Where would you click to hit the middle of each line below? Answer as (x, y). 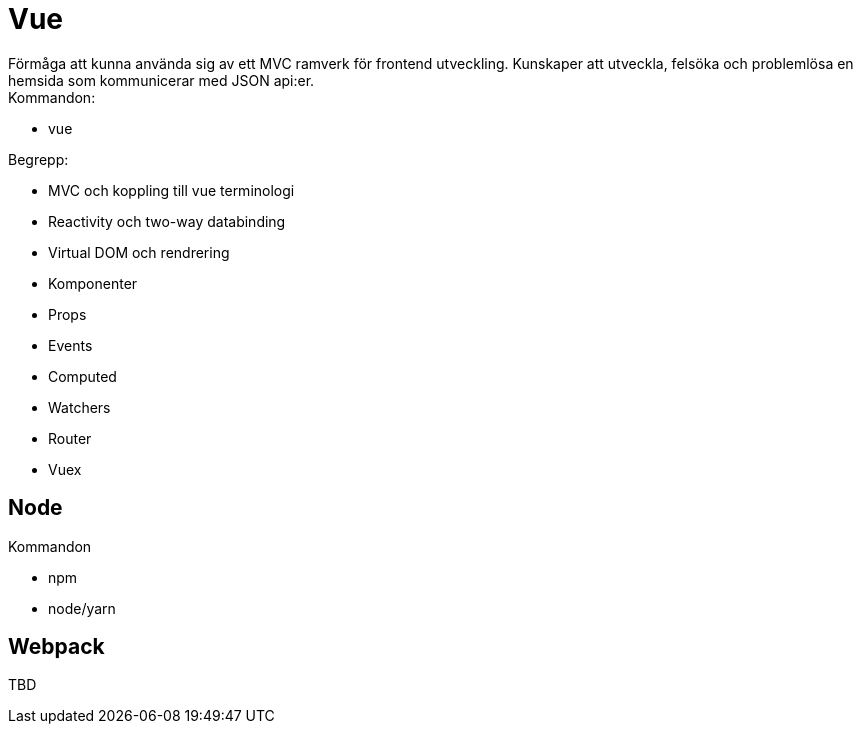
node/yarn (82, 608)
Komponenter (93, 283)
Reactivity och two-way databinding (167, 221)
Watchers (79, 407)
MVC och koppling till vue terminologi (171, 190)
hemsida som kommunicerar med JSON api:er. (161, 80)
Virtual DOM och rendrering (139, 252)
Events (70, 345)
